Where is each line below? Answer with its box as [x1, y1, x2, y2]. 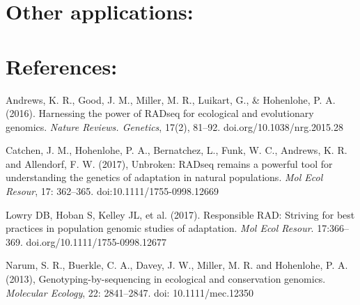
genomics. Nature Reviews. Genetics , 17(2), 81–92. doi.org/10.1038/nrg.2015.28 [6, 119, 343, 134]
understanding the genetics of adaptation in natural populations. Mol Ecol [6, 170, 323, 185]
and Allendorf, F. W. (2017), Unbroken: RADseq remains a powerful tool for [6, 156, 333, 171]
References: [6, 52, 118, 80]
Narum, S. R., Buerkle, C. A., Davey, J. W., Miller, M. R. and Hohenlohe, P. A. [6, 258, 348, 272]
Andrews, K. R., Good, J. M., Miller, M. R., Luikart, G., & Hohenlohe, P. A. [6, 92, 336, 107]
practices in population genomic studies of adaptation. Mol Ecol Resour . [6, 221, 314, 235]
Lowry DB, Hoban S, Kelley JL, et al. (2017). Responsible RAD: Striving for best [6, 207, 355, 221]
